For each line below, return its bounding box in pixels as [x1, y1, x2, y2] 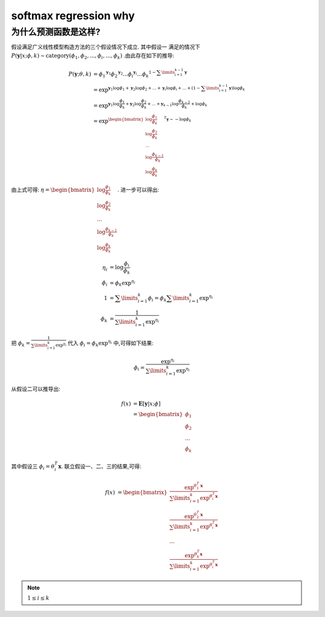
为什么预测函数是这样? [11, 26, 101, 37]
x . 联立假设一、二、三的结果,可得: [58, 463, 141, 470]
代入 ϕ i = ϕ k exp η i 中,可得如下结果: [67, 339, 153, 348]
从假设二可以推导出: [11, 385, 61, 393]
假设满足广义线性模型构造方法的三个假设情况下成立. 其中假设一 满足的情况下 [11, 43, 200, 51]
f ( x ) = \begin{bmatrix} [105, 489, 168, 496]
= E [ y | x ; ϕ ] [132, 401, 161, 407]
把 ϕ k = [11, 339, 31, 348]
